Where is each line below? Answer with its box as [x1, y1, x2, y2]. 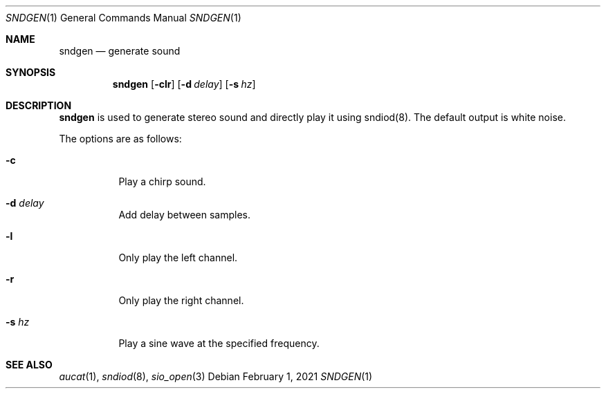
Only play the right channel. [118, 294, 244, 306]
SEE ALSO [6, 359, 53, 370]
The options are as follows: [59, 133, 182, 144]
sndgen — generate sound [59, 45, 181, 57]
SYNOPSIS [6, 66, 56, 78]
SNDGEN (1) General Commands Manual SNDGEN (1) [6, 12, 241, 24]
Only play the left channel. [118, 252, 238, 263]
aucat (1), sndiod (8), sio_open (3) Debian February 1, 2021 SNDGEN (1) [59, 370, 373, 382]
